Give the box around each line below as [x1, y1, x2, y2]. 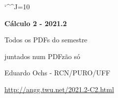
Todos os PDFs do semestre [4, 34, 88, 45]
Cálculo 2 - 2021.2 [4, 18, 67, 28]
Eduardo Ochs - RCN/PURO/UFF [4, 67, 111, 78]
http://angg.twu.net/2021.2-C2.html [4, 84, 114, 94]
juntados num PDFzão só [4, 51, 80, 61]
